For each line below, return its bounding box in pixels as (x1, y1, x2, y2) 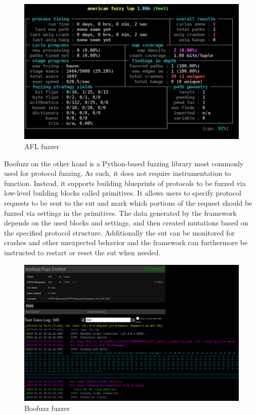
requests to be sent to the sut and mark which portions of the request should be (4, 198, 252, 208)
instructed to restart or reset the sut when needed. (4, 247, 161, 257)
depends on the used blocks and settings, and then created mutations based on (4, 217, 248, 228)
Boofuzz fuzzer (24, 402, 70, 413)
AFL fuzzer (24, 141, 60, 152)
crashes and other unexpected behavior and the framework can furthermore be (4, 237, 248, 248)
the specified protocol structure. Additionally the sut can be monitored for (4, 227, 235, 238)
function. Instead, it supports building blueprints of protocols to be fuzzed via (4, 177, 246, 188)
